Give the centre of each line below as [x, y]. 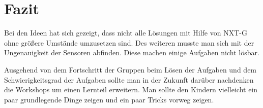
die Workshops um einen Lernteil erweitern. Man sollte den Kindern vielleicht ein [131, 89]
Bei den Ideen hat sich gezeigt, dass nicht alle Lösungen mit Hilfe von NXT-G [126, 33]
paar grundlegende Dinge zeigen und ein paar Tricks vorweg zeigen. [109, 99]
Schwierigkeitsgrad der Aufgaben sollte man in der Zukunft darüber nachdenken [129, 79]
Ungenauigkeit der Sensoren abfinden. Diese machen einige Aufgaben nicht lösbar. [132, 52]
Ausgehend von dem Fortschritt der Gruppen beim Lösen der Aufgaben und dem [130, 69]
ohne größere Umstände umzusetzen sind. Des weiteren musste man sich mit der [129, 42]
